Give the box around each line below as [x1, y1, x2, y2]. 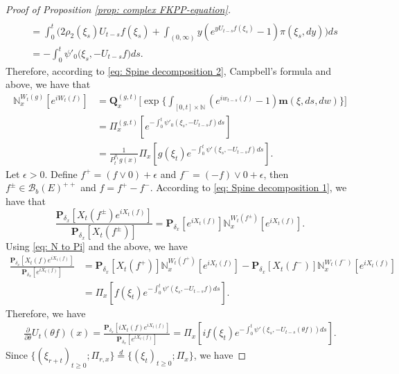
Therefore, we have [6, 305, 86, 320]
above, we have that [6, 77, 91, 91]
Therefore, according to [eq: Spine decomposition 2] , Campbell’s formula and [6, 63, 332, 78]
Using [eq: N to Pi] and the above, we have [6, 239, 188, 253]
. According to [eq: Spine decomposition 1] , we [150, 180, 347, 195]
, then [263, 166, 289, 181]
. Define [44, 166, 78, 181]
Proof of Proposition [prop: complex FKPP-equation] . [6, 2, 231, 16]
